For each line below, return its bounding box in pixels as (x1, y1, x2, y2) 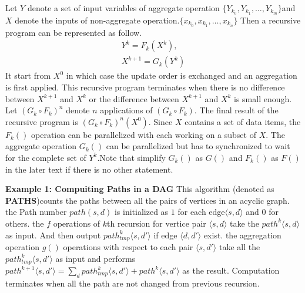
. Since (148, 115, 173, 127)
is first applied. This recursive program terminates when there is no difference (5, 80, 285, 93)
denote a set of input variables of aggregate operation (27, 2, 220, 14)
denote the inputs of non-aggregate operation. (15, 14, 180, 26)
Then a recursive (240, 14, 301, 26)
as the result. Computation (182, 264, 280, 276)
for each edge (177, 206, 225, 218)
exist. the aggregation (203, 228, 281, 241)
